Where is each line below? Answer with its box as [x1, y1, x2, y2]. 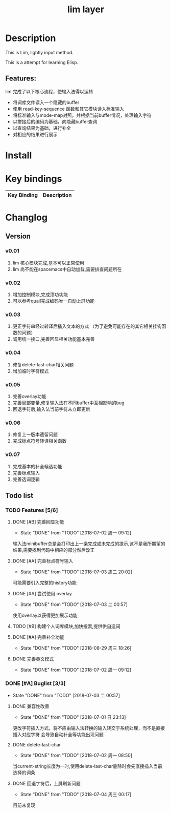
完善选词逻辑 [12, 476, 40, 482]
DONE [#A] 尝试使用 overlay [12, 591, 72, 597]
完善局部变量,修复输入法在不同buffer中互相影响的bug [12, 400, 125, 406]
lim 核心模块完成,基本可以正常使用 [12, 260, 84, 266]
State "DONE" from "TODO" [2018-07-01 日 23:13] [20, 714, 126, 720]
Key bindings [5, 173, 62, 185]
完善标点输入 [12, 470, 40, 476]
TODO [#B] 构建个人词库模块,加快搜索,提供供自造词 [12, 623, 121, 630]
